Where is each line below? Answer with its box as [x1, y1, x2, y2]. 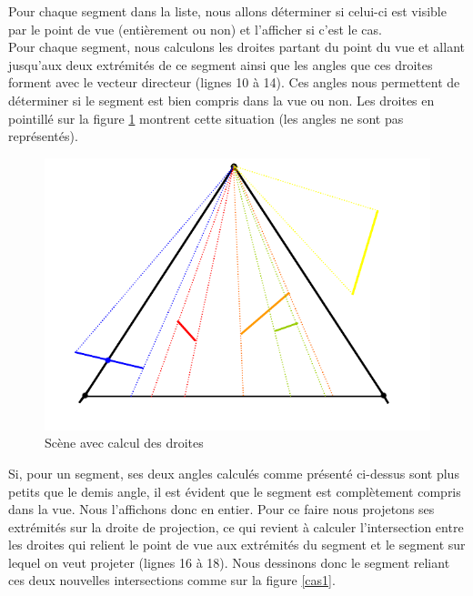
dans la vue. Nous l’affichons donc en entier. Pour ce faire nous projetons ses [8, 500, 435, 519]
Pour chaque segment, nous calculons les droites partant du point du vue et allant [8, 37, 465, 56]
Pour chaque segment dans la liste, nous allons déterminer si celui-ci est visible [8, 2, 447, 20]
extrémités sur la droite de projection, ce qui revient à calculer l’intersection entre [8, 517, 464, 536]
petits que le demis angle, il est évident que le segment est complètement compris [8, 481, 461, 500]
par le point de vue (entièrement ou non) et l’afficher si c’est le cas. [8, 19, 382, 38]
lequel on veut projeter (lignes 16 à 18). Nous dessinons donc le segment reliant [8, 552, 450, 571]
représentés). [8, 126, 78, 146]
